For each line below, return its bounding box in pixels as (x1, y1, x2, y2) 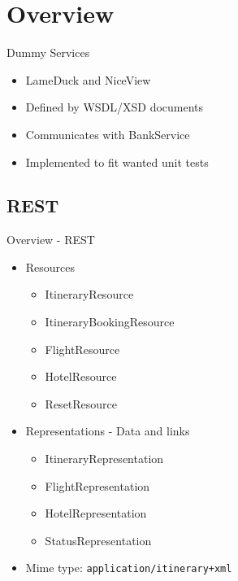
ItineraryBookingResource (45, 313, 175, 330)
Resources (25, 258, 76, 275)
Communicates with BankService (25, 125, 190, 142)
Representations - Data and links (25, 422, 190, 439)
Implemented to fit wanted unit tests (25, 153, 209, 170)
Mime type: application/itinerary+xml (25, 559, 232, 576)
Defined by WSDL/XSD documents (25, 98, 204, 116)
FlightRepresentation (45, 477, 150, 494)
